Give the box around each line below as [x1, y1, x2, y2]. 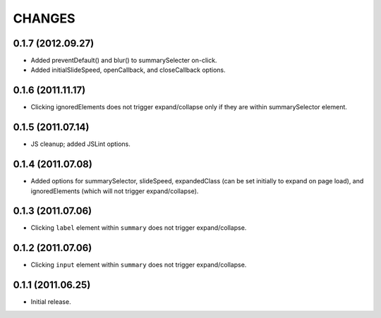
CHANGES [13, 11, 75, 26]
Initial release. [30, 298, 71, 306]
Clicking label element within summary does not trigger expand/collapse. [30, 224, 247, 232]
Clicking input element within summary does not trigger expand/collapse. [30, 261, 247, 269]
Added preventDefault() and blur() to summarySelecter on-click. [30, 56, 217, 65]
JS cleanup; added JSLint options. [30, 140, 131, 148]
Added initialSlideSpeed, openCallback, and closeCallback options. [30, 66, 226, 74]
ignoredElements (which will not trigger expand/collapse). [30, 187, 199, 195]
